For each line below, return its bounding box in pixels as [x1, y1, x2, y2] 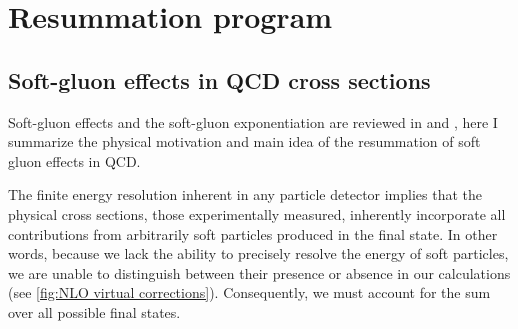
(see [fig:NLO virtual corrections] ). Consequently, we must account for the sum [8, 282, 491, 303]
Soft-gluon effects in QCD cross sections [8, 64, 431, 95]
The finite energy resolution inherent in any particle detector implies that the [8, 184, 483, 205]
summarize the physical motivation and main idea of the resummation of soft [8, 131, 481, 152]
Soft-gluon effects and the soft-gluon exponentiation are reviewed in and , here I [8, 111, 498, 132]
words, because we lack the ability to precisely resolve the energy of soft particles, [8, 243, 509, 264]
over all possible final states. [8, 301, 181, 322]
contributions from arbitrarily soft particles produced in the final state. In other [8, 223, 498, 244]
